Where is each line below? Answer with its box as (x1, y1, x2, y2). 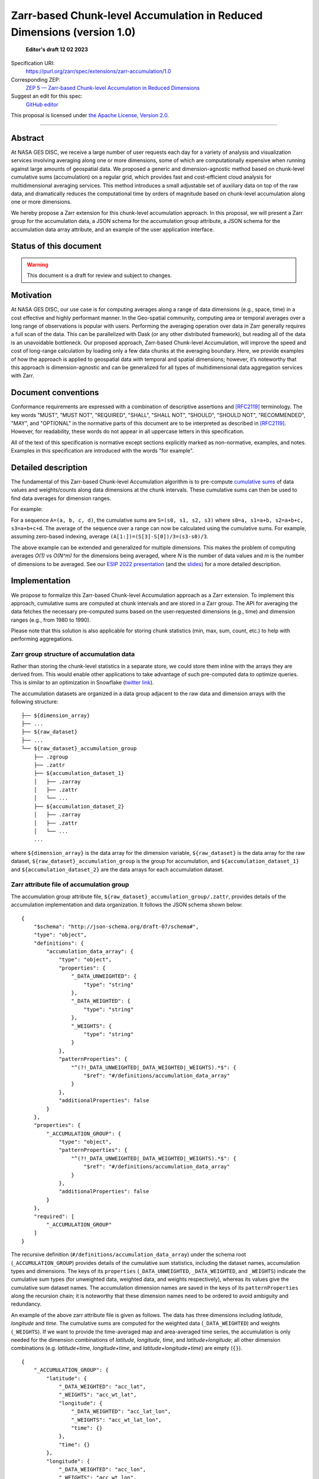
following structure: (11, 698, 58, 705)
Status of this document (11, 241, 102, 251)
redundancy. (11, 1300, 42, 1307)
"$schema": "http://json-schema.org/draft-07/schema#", (33, 923, 199, 930)
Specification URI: (11, 59, 55, 66)
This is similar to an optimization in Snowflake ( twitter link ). (11, 679, 154, 686)
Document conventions (11, 387, 99, 398)
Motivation (11, 290, 52, 301)
